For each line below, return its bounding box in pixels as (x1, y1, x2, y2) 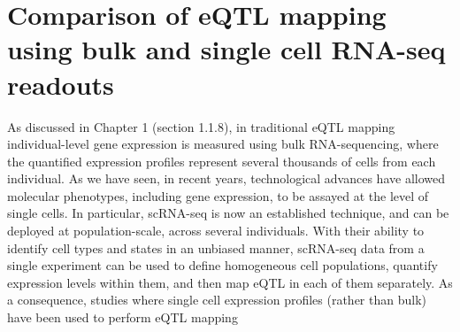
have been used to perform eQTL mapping (7, 308, 238, 327)
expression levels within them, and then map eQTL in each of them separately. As (7, 273, 453, 291)
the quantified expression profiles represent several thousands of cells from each (7, 151, 436, 170)
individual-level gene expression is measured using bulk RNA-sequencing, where (7, 135, 439, 153)
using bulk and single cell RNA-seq (7, 31, 446, 67)
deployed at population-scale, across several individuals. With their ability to (7, 221, 425, 240)
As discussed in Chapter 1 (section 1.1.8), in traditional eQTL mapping (7, 117, 395, 135)
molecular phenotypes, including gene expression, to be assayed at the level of (7, 186, 429, 205)
